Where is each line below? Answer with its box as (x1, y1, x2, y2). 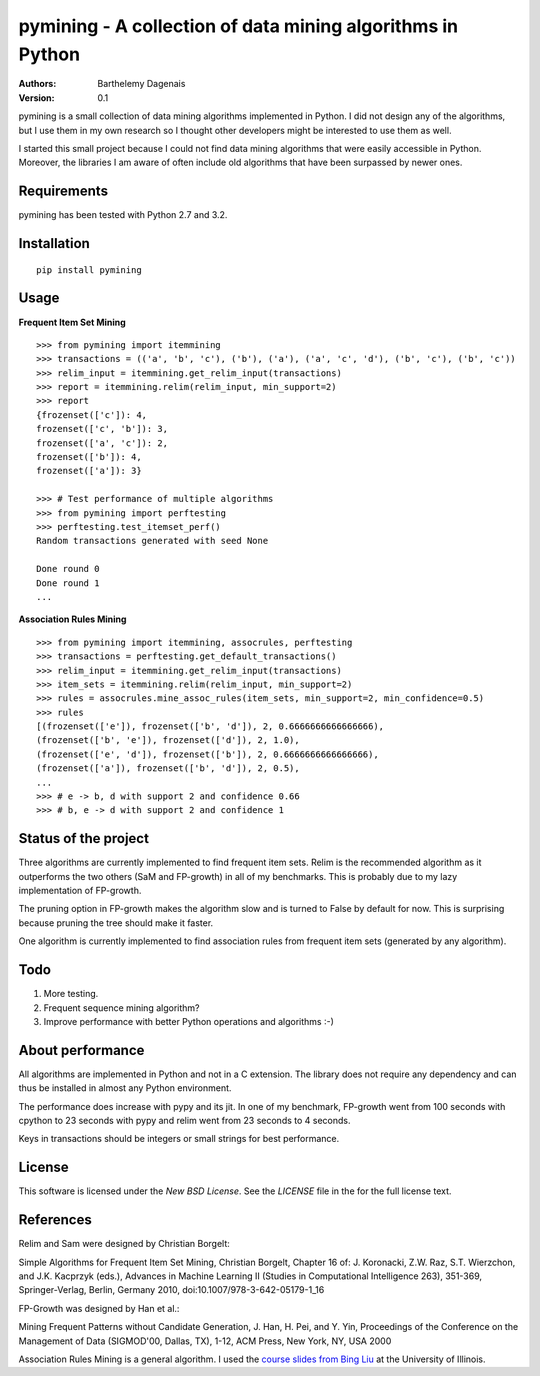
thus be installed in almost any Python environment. (18, 1082, 232, 1094)
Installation (18, 235, 90, 252)
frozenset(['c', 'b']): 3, (36, 423, 169, 435)
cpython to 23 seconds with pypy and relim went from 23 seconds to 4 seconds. (18, 1115, 351, 1127)
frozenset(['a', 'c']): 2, (36, 437, 169, 449)
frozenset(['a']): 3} (36, 465, 142, 477)
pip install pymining (36, 264, 142, 275)
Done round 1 (36, 577, 100, 589)
